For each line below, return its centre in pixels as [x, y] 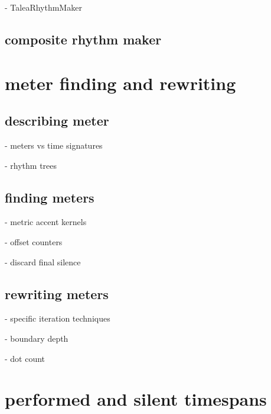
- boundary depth [37, 338]
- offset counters [34, 241]
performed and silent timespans [136, 399]
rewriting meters [57, 293]
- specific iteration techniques [58, 318]
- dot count [25, 358]
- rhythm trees [31, 165]
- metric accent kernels [46, 222]
